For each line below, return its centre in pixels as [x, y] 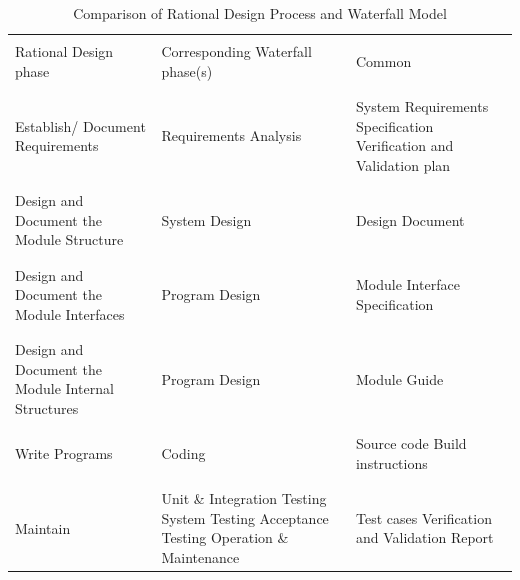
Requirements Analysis [231, 135]
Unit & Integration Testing [244, 498]
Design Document [410, 219]
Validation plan [403, 164]
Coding [183, 453]
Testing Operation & [225, 537]
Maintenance [200, 557]
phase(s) [187, 70]
